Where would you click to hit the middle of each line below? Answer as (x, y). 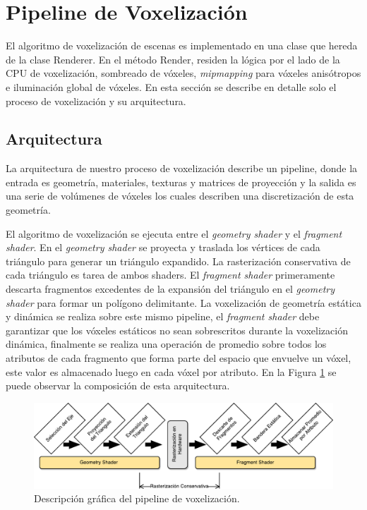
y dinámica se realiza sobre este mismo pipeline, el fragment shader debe (163, 316)
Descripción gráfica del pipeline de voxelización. (137, 498)
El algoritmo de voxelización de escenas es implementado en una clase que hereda (182, 45)
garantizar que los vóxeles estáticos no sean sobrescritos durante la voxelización (177, 330)
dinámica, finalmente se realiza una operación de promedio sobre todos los (166, 344)
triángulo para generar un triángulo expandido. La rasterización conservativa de (178, 261)
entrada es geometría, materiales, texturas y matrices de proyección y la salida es (181, 182)
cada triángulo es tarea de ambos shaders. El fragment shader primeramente (170, 275)
